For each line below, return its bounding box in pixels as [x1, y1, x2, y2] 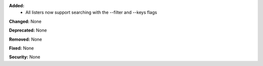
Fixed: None [9, 45, 34, 51]
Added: [9, 3, 24, 8]
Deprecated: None [9, 27, 47, 33]
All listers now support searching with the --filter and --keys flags [25, 10, 157, 16]
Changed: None [9, 18, 41, 24]
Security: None [9, 54, 40, 60]
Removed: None [9, 36, 42, 42]
